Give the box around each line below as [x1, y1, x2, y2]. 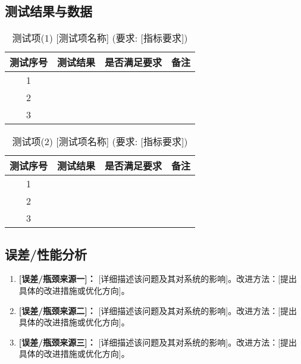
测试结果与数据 [5, 2, 92, 20]
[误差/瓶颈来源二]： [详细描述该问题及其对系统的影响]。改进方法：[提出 [18, 304, 297, 316]
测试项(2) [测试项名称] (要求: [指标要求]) [12, 134, 188, 149]
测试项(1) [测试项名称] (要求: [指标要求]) [12, 31, 188, 45]
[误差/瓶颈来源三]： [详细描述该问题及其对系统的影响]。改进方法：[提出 [18, 335, 297, 348]
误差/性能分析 [5, 244, 87, 263]
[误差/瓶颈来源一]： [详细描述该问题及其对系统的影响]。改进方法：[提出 [18, 272, 297, 285]
